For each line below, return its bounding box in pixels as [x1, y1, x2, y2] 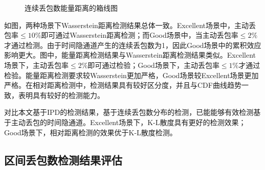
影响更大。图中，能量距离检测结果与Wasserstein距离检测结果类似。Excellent [4, 50, 256, 60]
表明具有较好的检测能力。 [18, 89, 104, 100]
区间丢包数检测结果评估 [4, 152, 122, 167]
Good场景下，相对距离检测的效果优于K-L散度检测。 [4, 127, 177, 137]
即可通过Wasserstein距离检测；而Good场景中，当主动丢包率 [41, 30, 238, 40]
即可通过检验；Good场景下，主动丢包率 [87, 59, 219, 70]
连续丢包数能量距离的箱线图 [25, 3, 118, 13]
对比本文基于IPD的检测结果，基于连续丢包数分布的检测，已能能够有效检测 [4, 107, 254, 117]
